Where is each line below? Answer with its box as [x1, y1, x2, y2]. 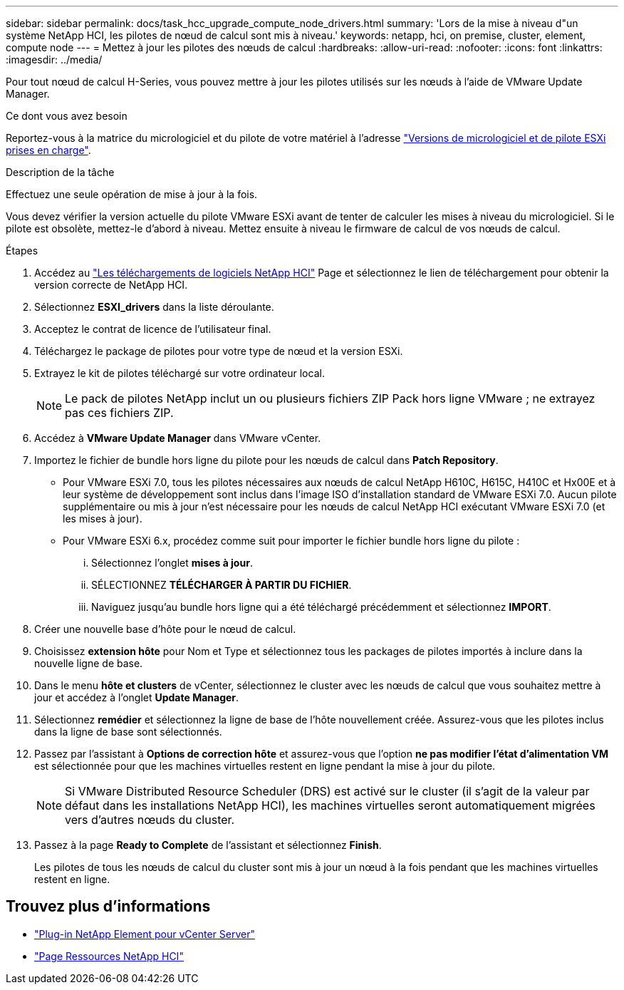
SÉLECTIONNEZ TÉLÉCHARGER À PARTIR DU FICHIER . [91, 579, 352, 591]
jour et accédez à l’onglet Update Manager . [34, 691, 239, 703]
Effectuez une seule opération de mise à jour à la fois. [6, 188, 258, 200]
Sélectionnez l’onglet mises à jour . [91, 557, 253, 569]
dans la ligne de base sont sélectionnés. [34, 726, 222, 738]
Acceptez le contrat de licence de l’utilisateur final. [34, 323, 271, 335]
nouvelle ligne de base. [34, 657, 143, 669]
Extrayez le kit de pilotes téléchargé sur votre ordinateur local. [34, 367, 325, 379]
